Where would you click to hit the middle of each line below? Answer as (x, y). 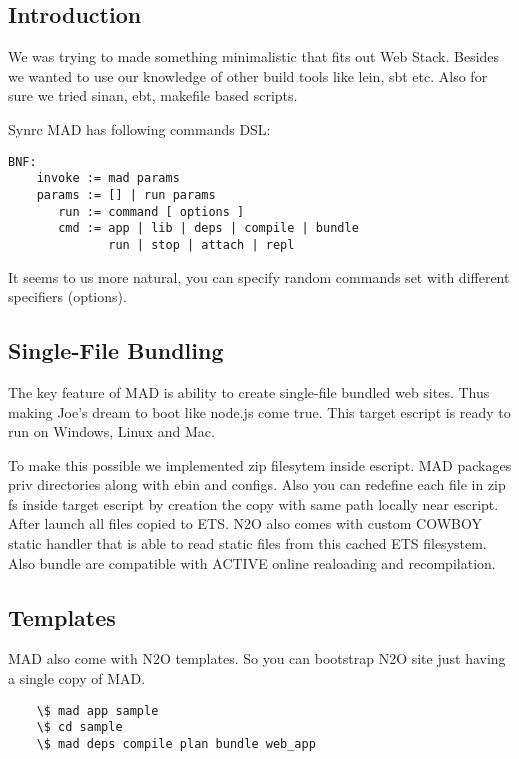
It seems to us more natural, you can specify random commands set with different (259, 276)
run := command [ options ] (151, 211)
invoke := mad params (108, 178)
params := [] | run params (126, 194)
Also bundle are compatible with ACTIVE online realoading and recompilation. (252, 562)
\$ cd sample (79, 727)
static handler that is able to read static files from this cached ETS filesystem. (247, 543)
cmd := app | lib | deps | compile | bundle (208, 228)
